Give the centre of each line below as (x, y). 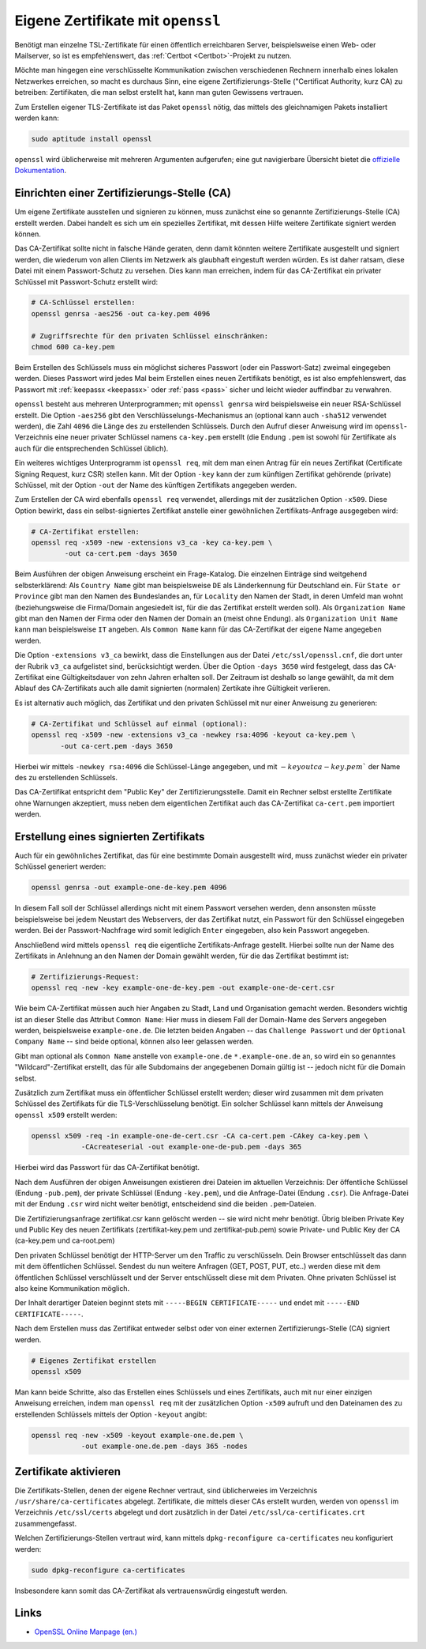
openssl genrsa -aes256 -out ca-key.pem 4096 (121, 313)
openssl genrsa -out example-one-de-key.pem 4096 (129, 888)
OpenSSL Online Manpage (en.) (86, 1632)
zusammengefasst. (46, 1523)
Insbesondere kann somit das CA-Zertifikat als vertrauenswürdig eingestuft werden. (151, 1591)
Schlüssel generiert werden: (60, 866)
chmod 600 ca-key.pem (73, 347)
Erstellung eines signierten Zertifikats (110, 837)
